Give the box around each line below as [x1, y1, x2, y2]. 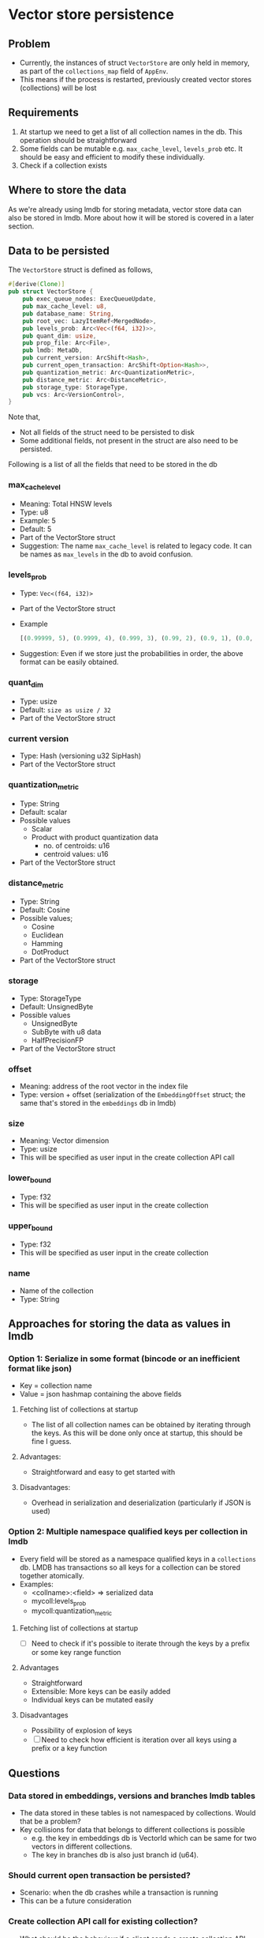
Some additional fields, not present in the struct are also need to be [19, 436, 239, 446]
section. [8, 221, 35, 231]
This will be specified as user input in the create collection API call [19, 1152, 235, 1163]
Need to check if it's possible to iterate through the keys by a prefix [31, 1638, 251, 1649]
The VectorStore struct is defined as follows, [8, 265, 154, 274]
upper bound [8, 1220, 53, 1232]
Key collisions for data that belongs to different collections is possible [19, 1824, 246, 1834]
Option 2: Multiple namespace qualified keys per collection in [8, 1526, 248, 1537]
